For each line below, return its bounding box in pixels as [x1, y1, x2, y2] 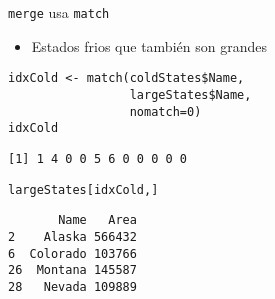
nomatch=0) [129, 104, 202, 119]
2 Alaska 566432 [8, 229, 137, 244]
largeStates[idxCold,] [8, 182, 159, 197]
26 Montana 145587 [8, 263, 137, 278]
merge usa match [8, 2, 110, 22]
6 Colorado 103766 [8, 246, 137, 261]
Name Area [58, 213, 137, 228]
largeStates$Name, [129, 87, 252, 102]
